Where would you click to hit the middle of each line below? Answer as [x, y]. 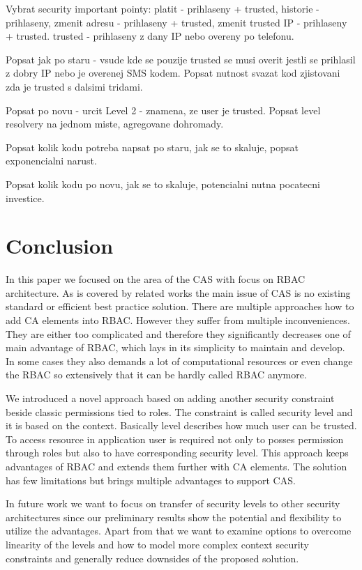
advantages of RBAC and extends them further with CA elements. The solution [176, 466]
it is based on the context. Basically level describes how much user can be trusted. [181, 425]
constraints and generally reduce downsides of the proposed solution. [152, 558]
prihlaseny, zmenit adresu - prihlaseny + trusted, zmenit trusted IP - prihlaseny [176, 22]
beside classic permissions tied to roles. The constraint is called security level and [179, 411]
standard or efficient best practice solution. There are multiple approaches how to [180, 306]
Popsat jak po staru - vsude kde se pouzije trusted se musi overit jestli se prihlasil [181, 59]
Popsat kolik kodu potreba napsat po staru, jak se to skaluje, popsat [152, 147]
